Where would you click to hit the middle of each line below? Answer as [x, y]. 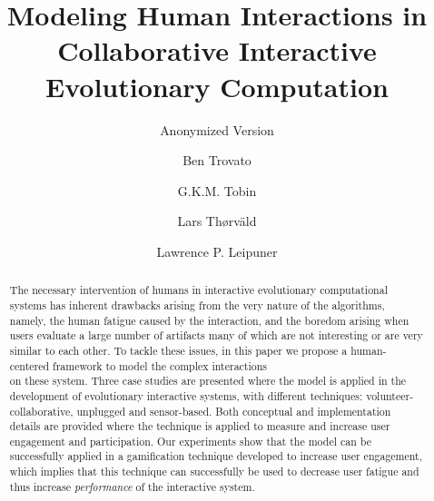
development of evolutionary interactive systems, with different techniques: [186, 395]
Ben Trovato [217, 160]
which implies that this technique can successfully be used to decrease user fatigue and [214, 472]
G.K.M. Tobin [217, 190]
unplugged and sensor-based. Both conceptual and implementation [234, 411]
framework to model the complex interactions [160, 365]
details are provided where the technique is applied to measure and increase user [200, 426]
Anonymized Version [217, 129]
